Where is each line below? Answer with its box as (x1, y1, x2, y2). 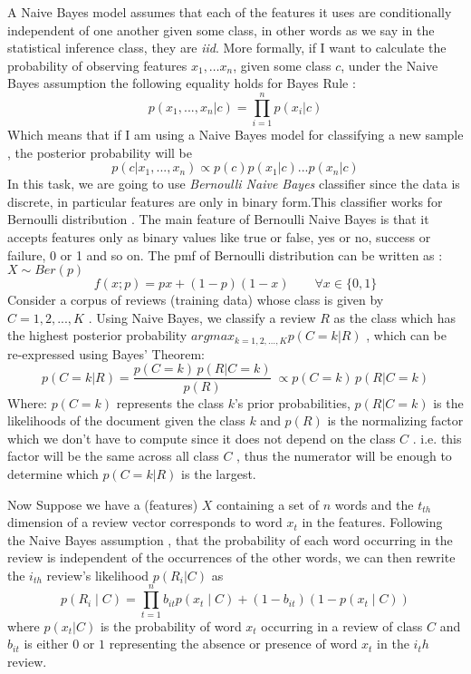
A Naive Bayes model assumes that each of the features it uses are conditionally (7, 3, 452, 21)
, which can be (366, 326, 447, 345)
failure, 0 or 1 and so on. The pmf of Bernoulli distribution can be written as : (7, 245, 443, 264)
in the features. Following (302, 513, 443, 532)
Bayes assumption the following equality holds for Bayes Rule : (7, 73, 356, 93)
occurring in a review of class (261, 616, 423, 635)
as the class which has (333, 308, 456, 327)
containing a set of (216, 494, 319, 513)
